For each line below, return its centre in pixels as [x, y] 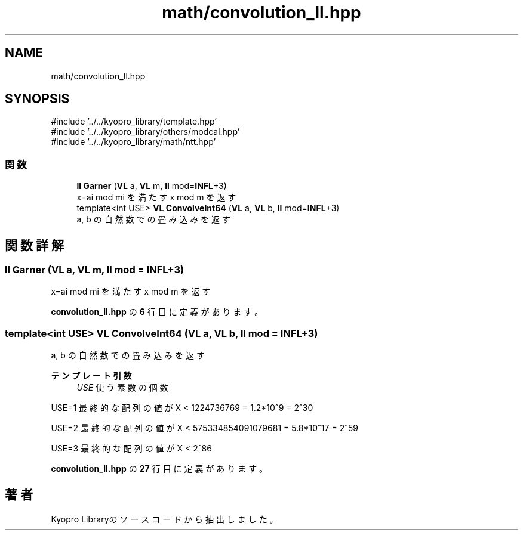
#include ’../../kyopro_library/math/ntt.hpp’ [133, 142]
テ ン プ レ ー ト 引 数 [91, 376]
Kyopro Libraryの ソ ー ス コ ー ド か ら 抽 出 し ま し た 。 [164, 519]
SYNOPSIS [37, 99]
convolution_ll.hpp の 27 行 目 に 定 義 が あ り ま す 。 [159, 469]
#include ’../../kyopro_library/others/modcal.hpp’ [145, 132]
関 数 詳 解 [34, 245]
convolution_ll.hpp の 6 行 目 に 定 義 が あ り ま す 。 [157, 312]
